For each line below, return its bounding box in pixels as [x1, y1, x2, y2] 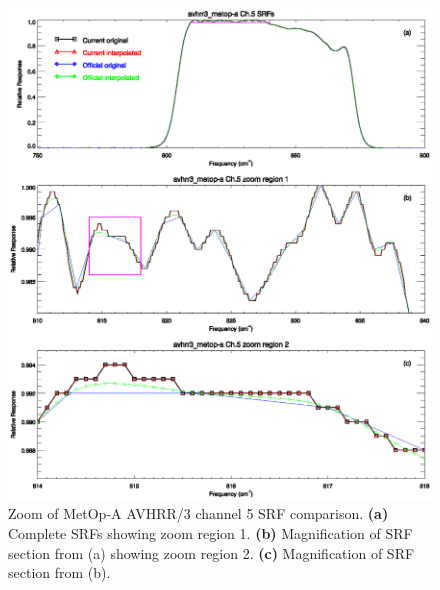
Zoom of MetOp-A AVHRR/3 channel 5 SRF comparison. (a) [8, 503, 389, 524]
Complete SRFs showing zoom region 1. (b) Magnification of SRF [8, 522, 413, 543]
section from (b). [8, 562, 111, 583]
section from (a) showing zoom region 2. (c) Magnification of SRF [8, 542, 415, 563]
